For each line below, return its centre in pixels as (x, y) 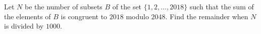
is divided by (24, 26)
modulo (137, 16)
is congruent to (84, 16)
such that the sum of (222, 6)
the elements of (28, 16)
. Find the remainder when (207, 16)
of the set (127, 6)
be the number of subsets (63, 6)
